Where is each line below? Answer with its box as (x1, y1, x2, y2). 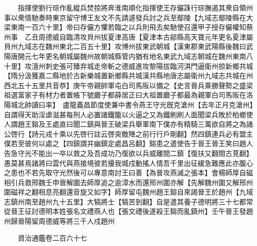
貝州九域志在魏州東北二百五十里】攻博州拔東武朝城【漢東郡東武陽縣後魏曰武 (4, 41, 253, 51)
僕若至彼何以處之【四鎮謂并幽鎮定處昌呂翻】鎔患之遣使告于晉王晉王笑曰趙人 (4, 138, 253, 148)
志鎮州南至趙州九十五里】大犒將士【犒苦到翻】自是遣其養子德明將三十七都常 (4, 196, 253, 206)
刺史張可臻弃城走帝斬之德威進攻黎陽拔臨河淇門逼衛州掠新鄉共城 (45, 60, 253, 71)
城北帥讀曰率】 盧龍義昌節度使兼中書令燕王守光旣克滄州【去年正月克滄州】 (10, 99, 253, 109)
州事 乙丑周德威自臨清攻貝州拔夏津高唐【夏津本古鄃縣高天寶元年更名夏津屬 (4, 31, 253, 42)
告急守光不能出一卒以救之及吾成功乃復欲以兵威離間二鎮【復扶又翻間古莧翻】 (4, 148, 253, 158)
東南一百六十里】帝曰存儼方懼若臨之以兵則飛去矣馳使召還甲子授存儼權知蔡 (10, 22, 253, 32)
